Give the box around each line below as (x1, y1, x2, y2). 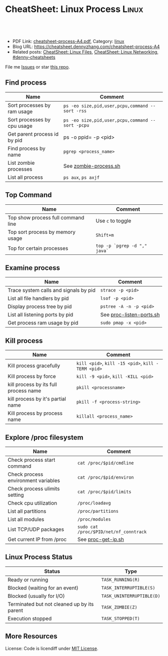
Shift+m (95, 232, 114, 238)
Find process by (7, 145, 46, 152)
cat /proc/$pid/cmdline (77, 460, 134, 466)
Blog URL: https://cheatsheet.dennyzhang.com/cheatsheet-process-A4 (12, 44, 160, 50)
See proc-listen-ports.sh (100, 311, 160, 318)
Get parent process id (7, 130, 59, 137)
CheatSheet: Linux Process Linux (5, 4, 143, 15)
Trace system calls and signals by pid (7, 287, 96, 294)
